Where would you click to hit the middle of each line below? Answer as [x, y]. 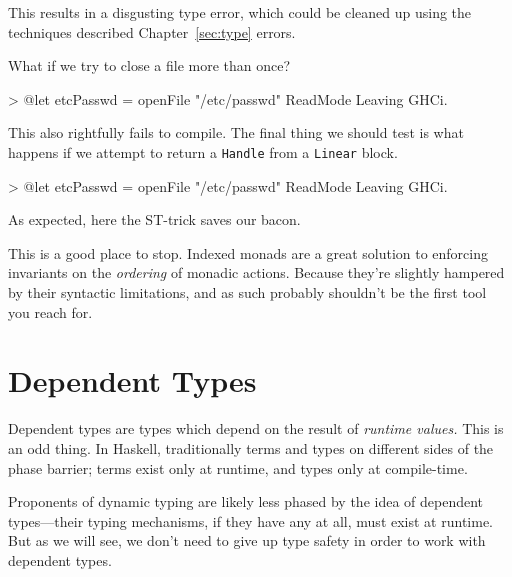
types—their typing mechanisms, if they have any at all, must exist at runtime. [251, 520]
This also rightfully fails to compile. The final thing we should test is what [236, 132]
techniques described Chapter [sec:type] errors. [152, 31]
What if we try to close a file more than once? [149, 65]
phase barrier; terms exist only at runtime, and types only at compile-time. [238, 467]
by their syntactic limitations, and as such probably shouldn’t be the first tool [247, 292]
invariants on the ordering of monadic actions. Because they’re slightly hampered [256, 272]
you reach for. [50, 311]
